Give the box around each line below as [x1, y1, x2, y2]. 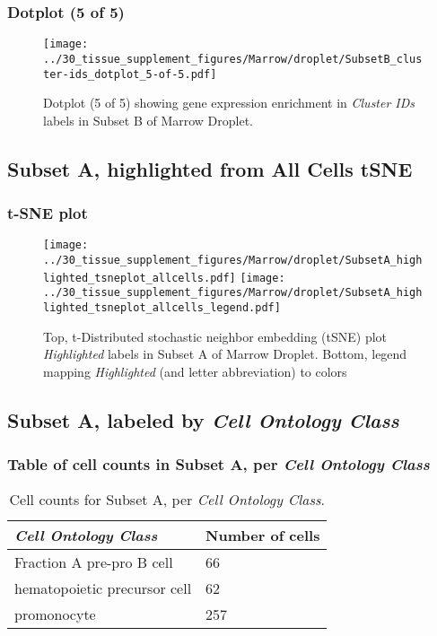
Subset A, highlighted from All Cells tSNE [7, 154, 413, 182]
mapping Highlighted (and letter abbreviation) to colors [43, 362, 347, 380]
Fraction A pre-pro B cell [14, 552, 173, 573]
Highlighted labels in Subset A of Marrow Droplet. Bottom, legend [43, 344, 407, 363]
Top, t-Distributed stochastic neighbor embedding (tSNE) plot [43, 327, 388, 345]
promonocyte [14, 604, 96, 625]
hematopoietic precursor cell [14, 578, 192, 599]
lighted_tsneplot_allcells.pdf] [43, 271, 236, 284]
